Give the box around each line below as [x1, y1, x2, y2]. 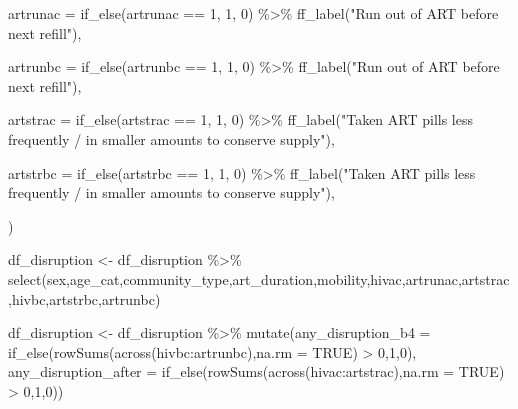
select [8, 268, 42, 289]
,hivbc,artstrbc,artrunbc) [8, 288, 161, 309]
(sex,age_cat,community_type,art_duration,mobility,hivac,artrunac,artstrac [41, 268, 510, 289]
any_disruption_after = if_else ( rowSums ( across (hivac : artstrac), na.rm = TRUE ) [8, 361, 505, 382]
